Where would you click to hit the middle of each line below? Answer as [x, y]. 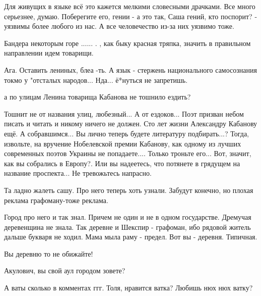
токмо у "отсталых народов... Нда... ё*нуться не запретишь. [96, 80]
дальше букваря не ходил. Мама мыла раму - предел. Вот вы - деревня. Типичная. [131, 237]
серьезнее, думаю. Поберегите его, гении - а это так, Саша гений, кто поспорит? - [131, 16]
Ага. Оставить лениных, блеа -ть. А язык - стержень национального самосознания [130, 69]
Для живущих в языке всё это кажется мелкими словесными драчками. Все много [130, 6]
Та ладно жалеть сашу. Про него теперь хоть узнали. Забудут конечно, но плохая [129, 190]
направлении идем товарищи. [49, 53]
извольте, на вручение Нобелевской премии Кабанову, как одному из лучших [123, 143]
